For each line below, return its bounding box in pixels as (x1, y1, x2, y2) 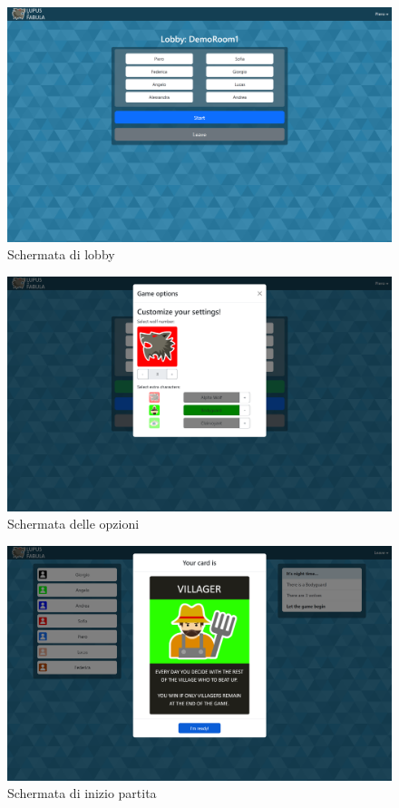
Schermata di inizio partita (7, 784, 157, 803)
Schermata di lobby (7, 245, 115, 264)
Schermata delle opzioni (7, 514, 140, 533)
